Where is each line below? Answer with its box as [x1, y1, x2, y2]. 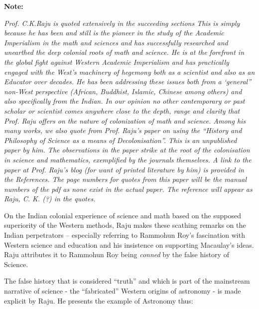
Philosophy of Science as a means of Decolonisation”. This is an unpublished [4, 135, 237, 145]
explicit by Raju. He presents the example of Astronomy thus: [4, 295, 193, 306]
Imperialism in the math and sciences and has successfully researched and [4, 37, 228, 47]
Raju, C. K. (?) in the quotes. [4, 193, 96, 204]
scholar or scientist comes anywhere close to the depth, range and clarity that [4, 105, 240, 116]
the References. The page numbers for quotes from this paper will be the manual [4, 174, 247, 184]
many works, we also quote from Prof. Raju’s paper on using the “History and [4, 125, 242, 136]
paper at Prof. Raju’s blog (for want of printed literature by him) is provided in [4, 164, 244, 174]
